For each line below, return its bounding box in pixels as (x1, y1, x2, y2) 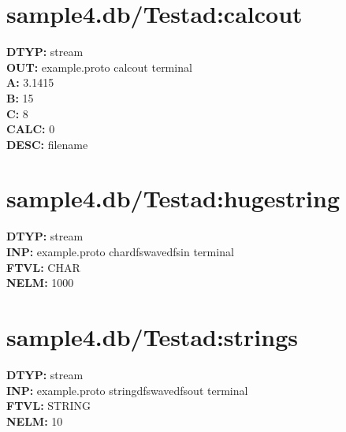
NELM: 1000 (6, 274, 74, 291)
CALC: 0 (6, 121, 55, 137)
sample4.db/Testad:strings (6, 320, 298, 352)
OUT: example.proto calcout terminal (6, 58, 192, 75)
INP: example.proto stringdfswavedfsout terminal (6, 382, 248, 398)
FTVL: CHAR (6, 259, 80, 275)
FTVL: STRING (6, 397, 91, 414)
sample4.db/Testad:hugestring (6, 182, 340, 214)
